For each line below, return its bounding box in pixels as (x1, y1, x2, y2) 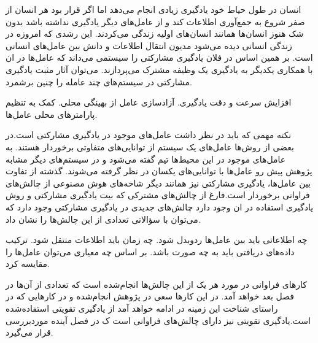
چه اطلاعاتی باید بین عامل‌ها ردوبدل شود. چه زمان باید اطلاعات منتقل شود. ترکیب (6, 233, 308, 246)
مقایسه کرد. (6, 257, 50, 270)
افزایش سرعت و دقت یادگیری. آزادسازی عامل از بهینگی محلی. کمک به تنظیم (6, 96, 292, 109)
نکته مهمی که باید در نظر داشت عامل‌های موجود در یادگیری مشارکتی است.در (6, 128, 292, 141)
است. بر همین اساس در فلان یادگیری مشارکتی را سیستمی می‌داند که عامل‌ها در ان (6, 51, 313, 64)
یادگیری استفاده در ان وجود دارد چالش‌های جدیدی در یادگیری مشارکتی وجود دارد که (6, 200, 314, 213)
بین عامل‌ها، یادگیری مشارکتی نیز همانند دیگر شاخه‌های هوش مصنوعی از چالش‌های (6, 176, 311, 189)
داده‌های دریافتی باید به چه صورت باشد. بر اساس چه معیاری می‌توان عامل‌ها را (6, 245, 295, 258)
